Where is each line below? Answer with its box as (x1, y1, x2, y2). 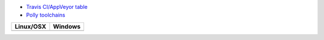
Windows (53, 22, 81, 31)
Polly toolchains (26, 12, 65, 19)
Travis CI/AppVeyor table (26, 4, 88, 10)
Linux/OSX (14, 22, 46, 31)
